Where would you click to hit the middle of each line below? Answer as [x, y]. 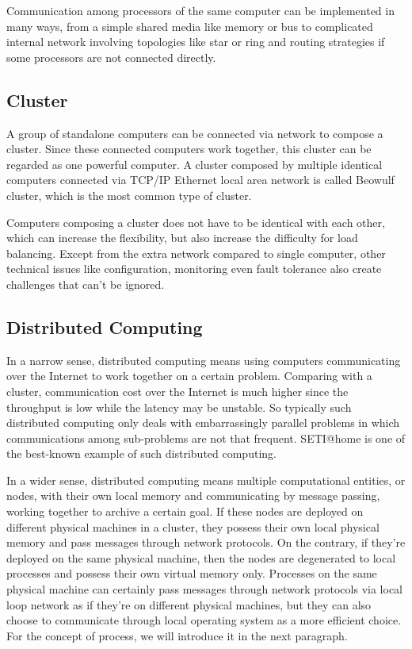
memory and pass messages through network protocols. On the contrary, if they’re [206, 542]
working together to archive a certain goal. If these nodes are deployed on [185, 511]
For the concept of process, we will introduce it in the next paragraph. [177, 635]
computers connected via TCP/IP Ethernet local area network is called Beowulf [200, 180]
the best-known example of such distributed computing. [141, 453]
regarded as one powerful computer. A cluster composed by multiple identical [195, 164]
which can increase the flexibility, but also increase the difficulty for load [182, 238]
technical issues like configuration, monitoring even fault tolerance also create [194, 269]
